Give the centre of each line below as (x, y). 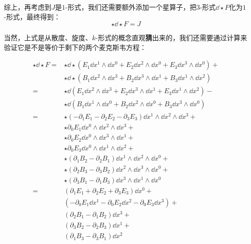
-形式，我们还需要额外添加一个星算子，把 (131, 7)
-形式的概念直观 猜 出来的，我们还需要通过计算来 (171, 38)
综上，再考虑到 (28, 7)
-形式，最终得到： (32, 16)
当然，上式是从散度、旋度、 (48, 38)
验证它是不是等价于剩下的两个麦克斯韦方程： (75, 47)
